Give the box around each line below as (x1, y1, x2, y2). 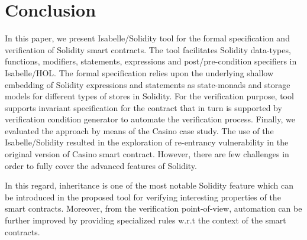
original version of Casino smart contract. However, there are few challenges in (5, 148, 289, 160)
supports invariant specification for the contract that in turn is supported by (5, 101, 282, 113)
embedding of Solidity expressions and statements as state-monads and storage (5, 78, 290, 90)
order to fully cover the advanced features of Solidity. (5, 159, 197, 171)
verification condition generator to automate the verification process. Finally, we (5, 113, 295, 125)
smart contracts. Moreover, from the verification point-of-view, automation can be (5, 202, 302, 215)
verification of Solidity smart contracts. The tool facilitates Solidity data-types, (5, 43, 291, 56)
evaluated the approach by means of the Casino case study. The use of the (5, 124, 274, 137)
